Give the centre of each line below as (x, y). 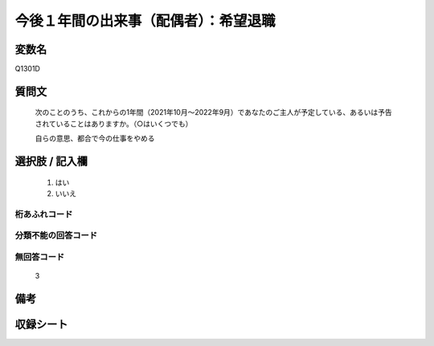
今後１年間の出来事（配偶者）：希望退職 (145, 21)
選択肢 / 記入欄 (51, 162)
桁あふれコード (44, 214)
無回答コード (40, 257)
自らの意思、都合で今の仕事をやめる (95, 138)
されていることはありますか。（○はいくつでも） (114, 124)
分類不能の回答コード (56, 235)
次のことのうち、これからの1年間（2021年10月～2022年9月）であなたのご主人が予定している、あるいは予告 (214, 112)
